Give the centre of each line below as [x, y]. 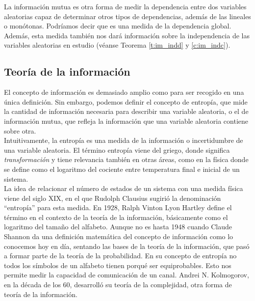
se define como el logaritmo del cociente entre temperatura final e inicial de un [122, 169]
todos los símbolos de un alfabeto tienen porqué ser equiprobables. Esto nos [118, 265]
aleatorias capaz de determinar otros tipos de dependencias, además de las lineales [127, 16]
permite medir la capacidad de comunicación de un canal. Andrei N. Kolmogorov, [127, 275]
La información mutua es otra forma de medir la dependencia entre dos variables [125, 6]
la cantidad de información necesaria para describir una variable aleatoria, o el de [126, 111]
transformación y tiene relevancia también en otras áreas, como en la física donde [126, 159]
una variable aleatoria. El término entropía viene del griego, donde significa [117, 150]
